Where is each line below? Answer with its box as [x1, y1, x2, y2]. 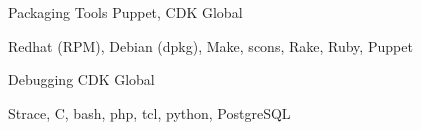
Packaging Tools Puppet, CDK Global [8, 2, 243, 22]
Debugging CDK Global [8, 69, 155, 90]
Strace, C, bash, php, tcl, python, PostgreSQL [8, 102, 291, 123]
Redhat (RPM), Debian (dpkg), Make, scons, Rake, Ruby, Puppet [8, 35, 413, 56]
